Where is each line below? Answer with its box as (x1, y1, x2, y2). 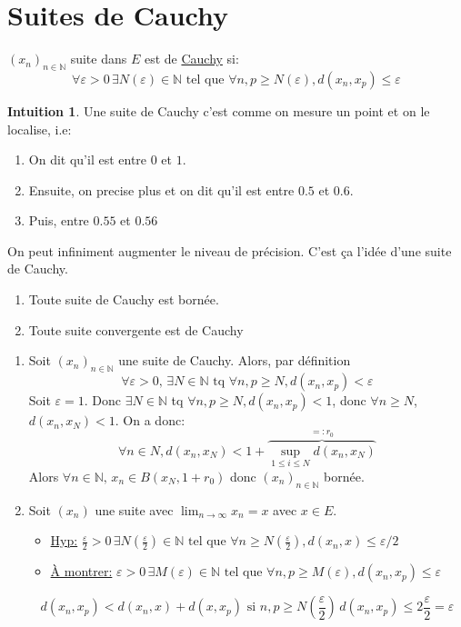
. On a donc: (115, 411, 185, 430)
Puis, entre (28, 211, 89, 230)
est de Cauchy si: (144, 49, 239, 68)
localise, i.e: (7, 119, 72, 138)
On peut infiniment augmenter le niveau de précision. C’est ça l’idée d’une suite (7, 241, 452, 260)
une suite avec (95, 500, 174, 519)
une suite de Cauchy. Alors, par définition (118, 351, 351, 370)
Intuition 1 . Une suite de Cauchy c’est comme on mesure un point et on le (7, 101, 430, 120)
